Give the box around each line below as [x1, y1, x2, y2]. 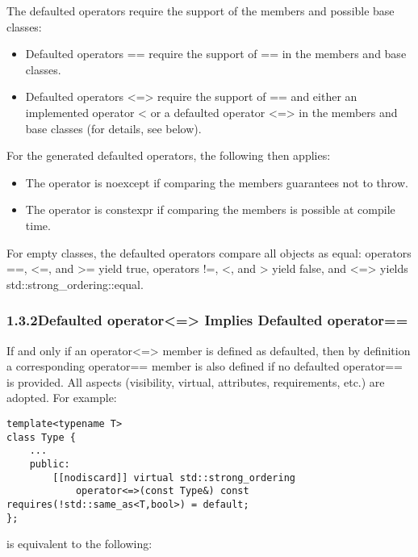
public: [29, 458, 70, 470]
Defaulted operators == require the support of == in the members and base [25, 45, 407, 62]
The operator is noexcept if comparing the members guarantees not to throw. [25, 174, 408, 191]
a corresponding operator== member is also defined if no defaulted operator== [6, 358, 403, 375]
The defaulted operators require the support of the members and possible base [6, 2, 395, 19]
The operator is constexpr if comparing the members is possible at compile [25, 201, 395, 218]
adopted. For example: [6, 389, 117, 406]
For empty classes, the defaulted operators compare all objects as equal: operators [6, 244, 412, 261]
